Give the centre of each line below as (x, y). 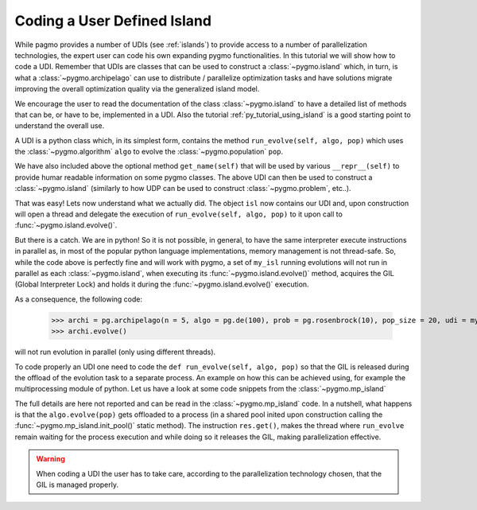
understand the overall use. (60, 126)
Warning (50, 459)
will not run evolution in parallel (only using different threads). (115, 352)
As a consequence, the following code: (79, 299)
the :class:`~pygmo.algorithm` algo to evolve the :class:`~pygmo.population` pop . (149, 152)
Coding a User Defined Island (113, 21)
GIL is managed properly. (78, 485)
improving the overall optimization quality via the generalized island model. (137, 89)
